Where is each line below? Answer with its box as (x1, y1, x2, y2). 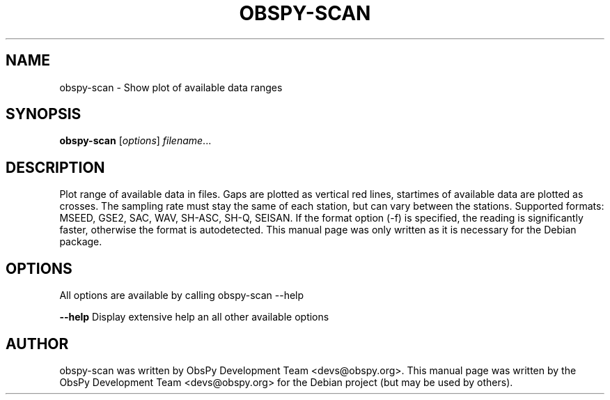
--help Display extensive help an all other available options (59, 311, 329, 323)
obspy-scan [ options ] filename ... (59, 134, 212, 147)
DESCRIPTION (6, 158, 105, 176)
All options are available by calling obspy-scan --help (59, 289, 304, 302)
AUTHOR (6, 334, 69, 353)
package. (59, 236, 102, 248)
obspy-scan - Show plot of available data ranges (59, 81, 283, 93)
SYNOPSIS (6, 105, 81, 123)
